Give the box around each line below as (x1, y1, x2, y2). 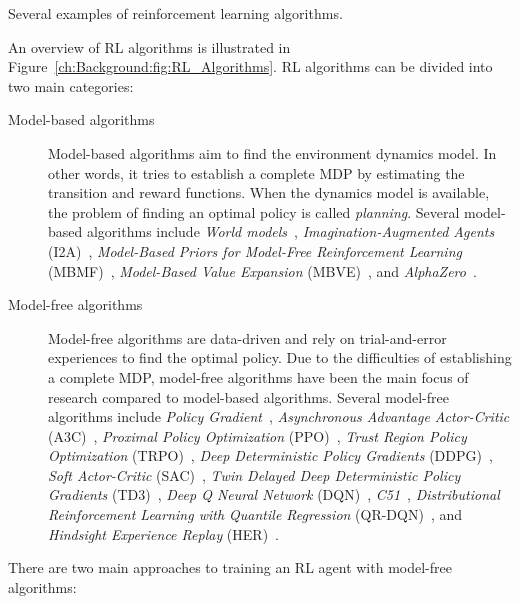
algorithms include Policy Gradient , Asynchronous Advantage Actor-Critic (48, 406, 510, 427)
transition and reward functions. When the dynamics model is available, (48, 182, 490, 203)
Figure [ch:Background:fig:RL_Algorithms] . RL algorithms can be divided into (8, 56, 493, 77)
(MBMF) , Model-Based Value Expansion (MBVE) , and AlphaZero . (48, 260, 477, 281)
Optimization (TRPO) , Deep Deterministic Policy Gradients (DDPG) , (48, 445, 493, 466)
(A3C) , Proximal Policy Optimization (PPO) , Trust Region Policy (48, 425, 467, 446)
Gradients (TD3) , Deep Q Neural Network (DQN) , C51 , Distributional (48, 484, 500, 505)
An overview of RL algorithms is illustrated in (8, 36, 291, 57)
